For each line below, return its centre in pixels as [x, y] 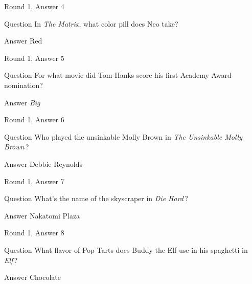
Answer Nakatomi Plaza [42, 215]
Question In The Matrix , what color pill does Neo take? [91, 23]
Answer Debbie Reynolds [43, 163]
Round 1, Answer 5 [34, 58]
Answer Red [23, 41]
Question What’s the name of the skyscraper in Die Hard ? [96, 198]
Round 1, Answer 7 [34, 181]
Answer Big [22, 102]
